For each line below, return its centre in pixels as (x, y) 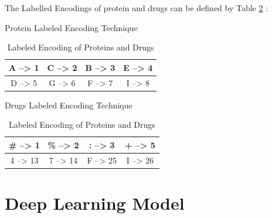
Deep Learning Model (95, 203)
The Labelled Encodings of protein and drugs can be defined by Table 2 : (137, 8)
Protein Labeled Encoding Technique (71, 27)
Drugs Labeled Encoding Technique (69, 105)
